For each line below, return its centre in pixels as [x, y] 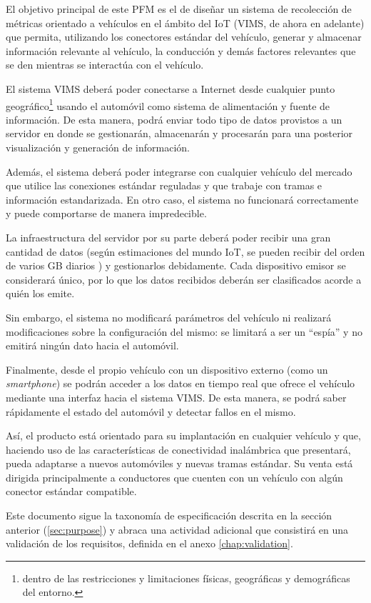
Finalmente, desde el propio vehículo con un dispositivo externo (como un [167, 369]
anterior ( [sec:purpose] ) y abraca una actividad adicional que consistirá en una [177, 529]
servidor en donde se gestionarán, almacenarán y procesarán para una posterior [179, 133]
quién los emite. [40, 293]
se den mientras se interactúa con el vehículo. [105, 65]
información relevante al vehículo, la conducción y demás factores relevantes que [181, 50]
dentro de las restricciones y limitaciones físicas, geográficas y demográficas [186, 578]
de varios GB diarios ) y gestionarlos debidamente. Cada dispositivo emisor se [176, 265]
